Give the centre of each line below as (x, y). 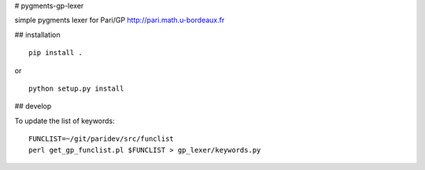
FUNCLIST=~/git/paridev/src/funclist (102, 139)
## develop (33, 106)
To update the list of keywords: (65, 120)
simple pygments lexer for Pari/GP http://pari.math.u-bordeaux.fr (120, 20)
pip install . (55, 53)
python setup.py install (76, 88)
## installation (37, 35)
